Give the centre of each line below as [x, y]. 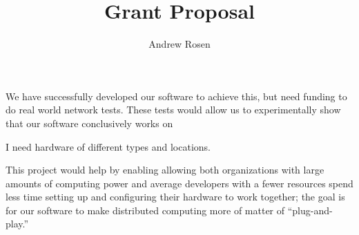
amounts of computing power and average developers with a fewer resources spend [179, 183]
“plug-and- [310, 210]
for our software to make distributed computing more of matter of [145, 210]
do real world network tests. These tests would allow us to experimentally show [173, 110]
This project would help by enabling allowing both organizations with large [165, 170]
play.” [17, 224]
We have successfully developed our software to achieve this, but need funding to [176, 96]
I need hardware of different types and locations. [108, 146]
